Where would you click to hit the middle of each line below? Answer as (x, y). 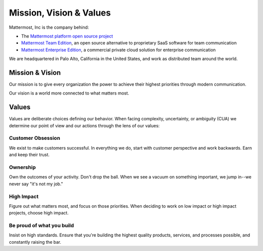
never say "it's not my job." (36, 184)
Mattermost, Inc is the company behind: (49, 27)
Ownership (22, 167)
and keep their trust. (29, 155)
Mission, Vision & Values (60, 13)
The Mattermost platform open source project (67, 36)
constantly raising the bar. (35, 242)
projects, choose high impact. (39, 213)
